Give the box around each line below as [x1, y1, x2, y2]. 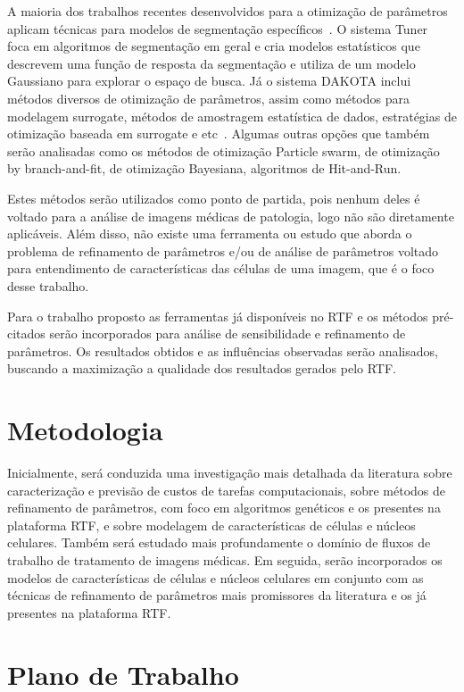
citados [7, 324, 46, 343]
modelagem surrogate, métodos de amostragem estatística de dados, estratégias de [7, 106, 457, 125]
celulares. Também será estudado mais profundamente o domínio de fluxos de [7, 533, 431, 552]
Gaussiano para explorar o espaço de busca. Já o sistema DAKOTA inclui [7, 71, 411, 90]
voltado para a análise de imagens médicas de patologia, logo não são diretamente [7, 206, 454, 225]
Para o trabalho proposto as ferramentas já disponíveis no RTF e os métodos [7, 306, 428, 325]
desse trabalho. [7, 276, 89, 295]
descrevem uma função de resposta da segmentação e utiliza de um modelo [7, 54, 416, 72]
